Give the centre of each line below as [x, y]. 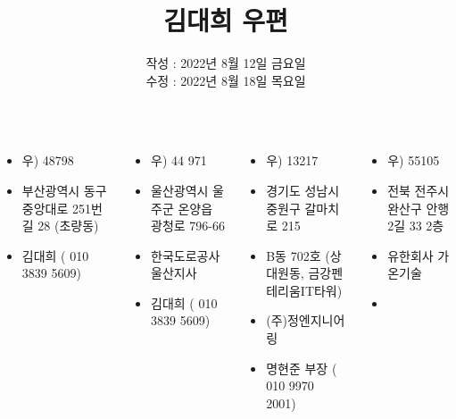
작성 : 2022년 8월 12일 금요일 [226, 63]
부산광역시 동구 [64, 190]
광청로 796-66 [188, 226]
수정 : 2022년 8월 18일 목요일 [226, 80]
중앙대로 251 [56, 208]
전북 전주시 [419, 190]
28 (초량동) [68, 226]
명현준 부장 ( [302, 368]
